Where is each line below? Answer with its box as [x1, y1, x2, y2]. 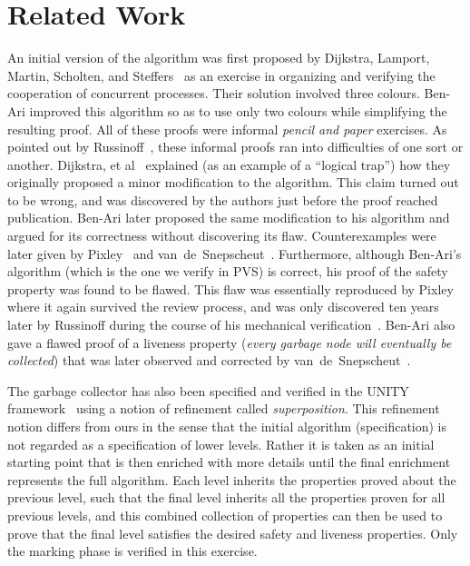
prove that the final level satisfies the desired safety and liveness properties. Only [7, 523, 458, 542]
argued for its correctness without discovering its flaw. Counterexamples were [7, 226, 436, 245]
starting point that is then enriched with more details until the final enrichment [7, 452, 451, 472]
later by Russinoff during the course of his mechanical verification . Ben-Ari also [7, 315, 455, 334]
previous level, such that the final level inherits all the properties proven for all [7, 488, 446, 507]
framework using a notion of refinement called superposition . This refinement [7, 399, 440, 418]
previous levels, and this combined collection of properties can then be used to [7, 505, 443, 524]
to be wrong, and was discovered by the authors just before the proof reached [7, 190, 438, 209]
